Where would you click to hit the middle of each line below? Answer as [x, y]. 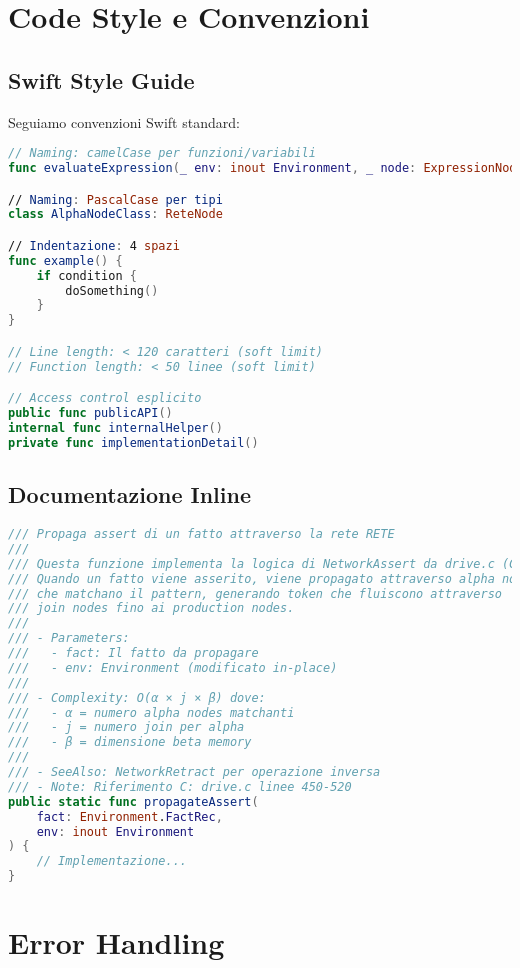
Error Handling [116, 942]
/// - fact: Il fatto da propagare [133, 653]
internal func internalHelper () [115, 428]
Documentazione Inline [129, 494]
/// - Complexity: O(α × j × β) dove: [137, 697]
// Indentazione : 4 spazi [94, 245]
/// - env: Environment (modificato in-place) [173, 667]
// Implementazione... [111, 861]
